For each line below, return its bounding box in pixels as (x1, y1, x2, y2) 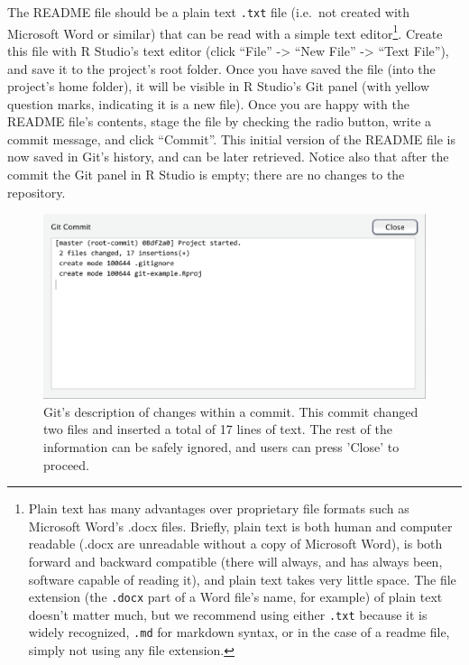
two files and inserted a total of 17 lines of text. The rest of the (43, 420, 392, 439)
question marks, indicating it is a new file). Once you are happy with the (7, 94, 409, 113)
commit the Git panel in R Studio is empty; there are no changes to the (7, 165, 405, 184)
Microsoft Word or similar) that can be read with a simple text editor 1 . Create (7, 21, 443, 42)
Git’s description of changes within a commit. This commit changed (43, 402, 418, 420)
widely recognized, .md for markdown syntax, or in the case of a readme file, (28, 623, 450, 642)
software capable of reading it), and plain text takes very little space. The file (28, 569, 456, 588)
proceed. (43, 455, 89, 474)
